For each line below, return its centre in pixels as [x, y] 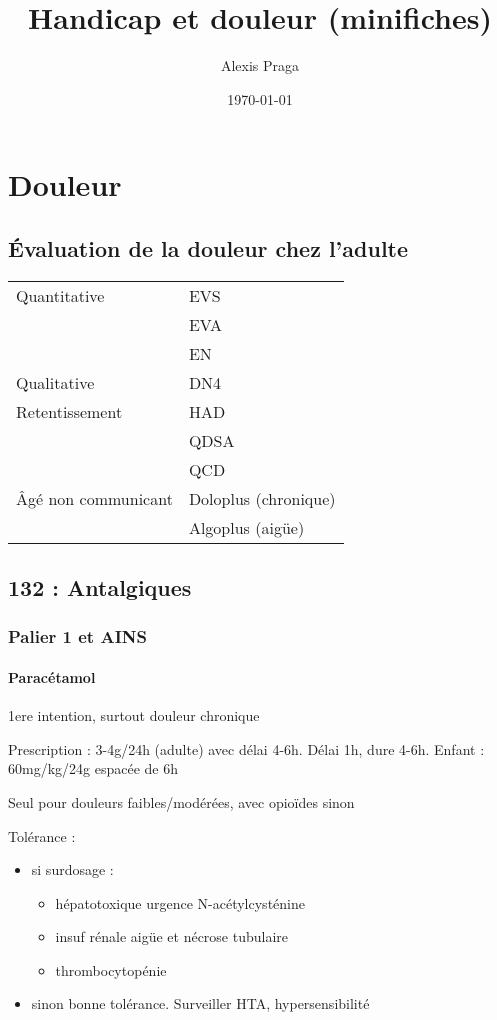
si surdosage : [72, 869]
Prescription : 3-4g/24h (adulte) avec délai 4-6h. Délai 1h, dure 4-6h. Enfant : [246, 748]
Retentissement [69, 411]
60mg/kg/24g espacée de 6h [93, 768]
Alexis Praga [260, 65]
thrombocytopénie [111, 969]
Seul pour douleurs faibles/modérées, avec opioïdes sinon [181, 801]
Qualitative [55, 382]
